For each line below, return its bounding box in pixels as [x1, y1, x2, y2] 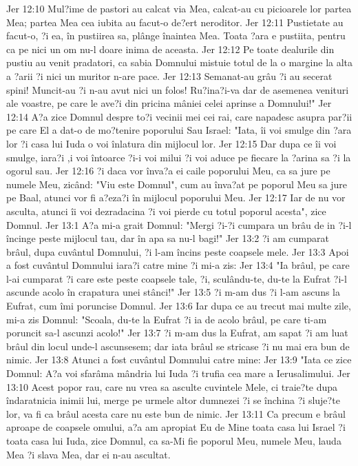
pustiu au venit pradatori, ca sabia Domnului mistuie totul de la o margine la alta [6, 55, 353, 70]
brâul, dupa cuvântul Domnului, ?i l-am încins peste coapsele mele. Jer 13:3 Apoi [6, 244, 349, 259]
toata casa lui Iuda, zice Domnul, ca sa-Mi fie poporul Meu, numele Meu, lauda [6, 434, 341, 447]
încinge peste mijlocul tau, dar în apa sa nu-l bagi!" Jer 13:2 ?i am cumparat [6, 231, 329, 245]
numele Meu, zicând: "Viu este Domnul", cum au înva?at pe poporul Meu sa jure [6, 176, 348, 191]
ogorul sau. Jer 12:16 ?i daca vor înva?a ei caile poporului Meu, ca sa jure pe [6, 163, 330, 178]
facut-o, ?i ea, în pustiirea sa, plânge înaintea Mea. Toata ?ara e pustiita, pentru [6, 28, 346, 43]
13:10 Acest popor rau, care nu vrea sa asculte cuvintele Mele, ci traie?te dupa [6, 379, 338, 394]
